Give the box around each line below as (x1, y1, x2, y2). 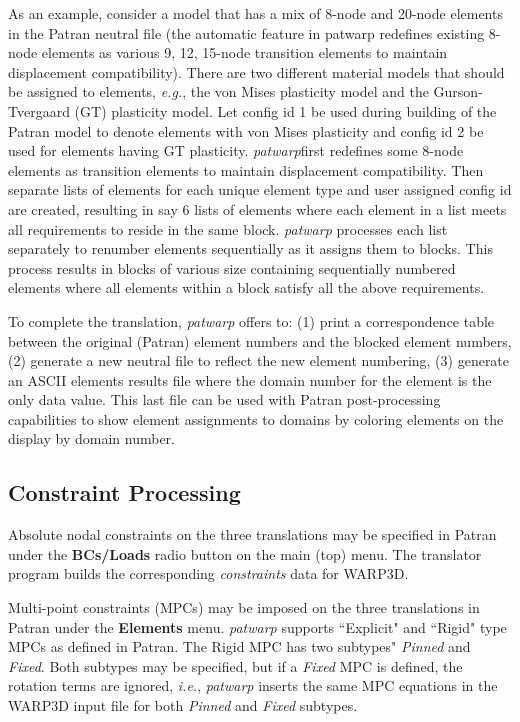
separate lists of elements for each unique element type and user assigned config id (8, 179, 512, 200)
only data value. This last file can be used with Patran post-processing (8, 389, 441, 410)
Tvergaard (8, 100, 70, 121)
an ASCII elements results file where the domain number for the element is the (8, 369, 492, 390)
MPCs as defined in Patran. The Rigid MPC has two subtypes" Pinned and (8, 636, 471, 657)
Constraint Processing (8, 477, 241, 508)
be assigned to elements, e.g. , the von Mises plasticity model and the (8, 81, 429, 102)
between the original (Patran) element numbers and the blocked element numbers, (8, 330, 512, 351)
